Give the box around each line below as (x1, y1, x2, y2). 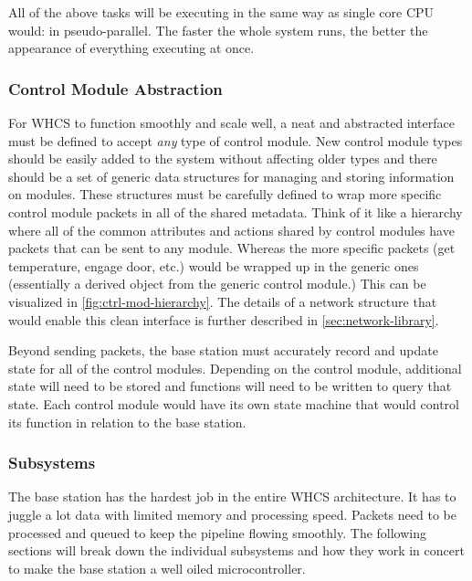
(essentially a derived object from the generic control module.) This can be (8, 274, 426, 293)
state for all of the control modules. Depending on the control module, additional (8, 358, 462, 377)
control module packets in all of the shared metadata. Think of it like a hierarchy (8, 202, 463, 221)
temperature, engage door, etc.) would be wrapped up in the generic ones (8, 256, 419, 275)
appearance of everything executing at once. (8, 38, 255, 58)
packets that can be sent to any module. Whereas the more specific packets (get (8, 238, 456, 258)
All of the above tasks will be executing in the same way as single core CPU (8, 3, 435, 21)
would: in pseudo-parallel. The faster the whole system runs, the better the (8, 20, 428, 39)
